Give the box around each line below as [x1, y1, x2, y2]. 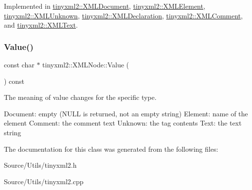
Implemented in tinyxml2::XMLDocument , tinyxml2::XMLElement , [4, 1, 205, 11]
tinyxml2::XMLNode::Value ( [42, 60, 129, 69]
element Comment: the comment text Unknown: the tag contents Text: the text [4, 118, 242, 128]
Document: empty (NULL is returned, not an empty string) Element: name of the [4, 108, 248, 118]
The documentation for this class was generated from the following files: [4, 143, 218, 154]
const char [4, 60, 35, 69]
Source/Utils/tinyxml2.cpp [4, 176, 84, 186]
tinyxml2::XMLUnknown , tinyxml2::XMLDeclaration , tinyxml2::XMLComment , [4, 10, 243, 20]
